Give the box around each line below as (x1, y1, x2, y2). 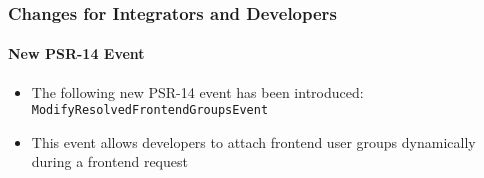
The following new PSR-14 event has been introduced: (31, 81, 364, 102)
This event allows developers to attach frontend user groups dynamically (31, 131, 476, 152)
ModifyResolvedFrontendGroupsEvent (31, 103, 269, 118)
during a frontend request (31, 151, 188, 172)
